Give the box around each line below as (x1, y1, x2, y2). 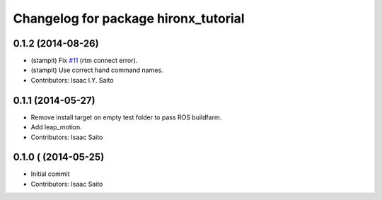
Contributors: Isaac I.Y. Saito (30, 76, 114, 84)
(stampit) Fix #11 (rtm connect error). (30, 57, 138, 65)
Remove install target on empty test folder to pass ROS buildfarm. (30, 113, 222, 122)
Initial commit (30, 170, 70, 178)
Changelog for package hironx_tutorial (13, 11, 245, 26)
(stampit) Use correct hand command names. (30, 66, 163, 74)
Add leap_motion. (30, 123, 83, 131)
